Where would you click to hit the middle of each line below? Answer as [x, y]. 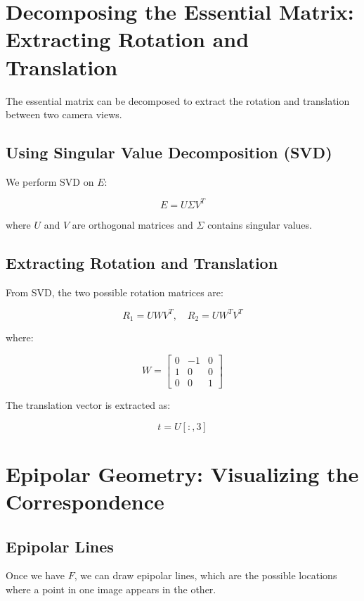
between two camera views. [64, 114]
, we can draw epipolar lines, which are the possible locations [206, 575]
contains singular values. [260, 224]
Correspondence [85, 501]
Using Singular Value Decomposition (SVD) [169, 152]
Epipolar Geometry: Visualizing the [182, 473]
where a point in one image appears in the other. [111, 589]
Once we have [35, 575]
